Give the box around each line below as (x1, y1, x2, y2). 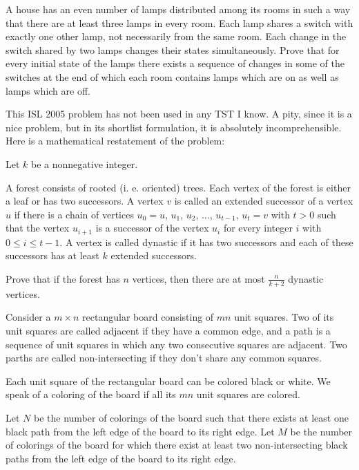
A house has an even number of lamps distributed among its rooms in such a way (6, 2, 351, 16)
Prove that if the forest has (6, 271, 120, 285)
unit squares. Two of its (234, 310, 334, 324)
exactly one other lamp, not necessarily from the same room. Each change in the (6, 29, 347, 44)
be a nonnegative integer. (31, 156, 138, 171)
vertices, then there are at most (132, 271, 265, 285)
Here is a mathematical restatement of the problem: (6, 133, 225, 148)
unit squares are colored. (196, 387, 300, 402)
